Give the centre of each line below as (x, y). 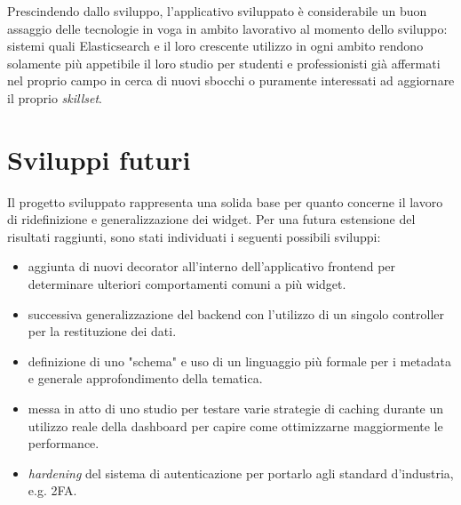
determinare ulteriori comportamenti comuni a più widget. (187, 284)
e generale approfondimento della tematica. (145, 378)
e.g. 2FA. (52, 490)
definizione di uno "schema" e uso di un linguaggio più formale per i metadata (240, 361)
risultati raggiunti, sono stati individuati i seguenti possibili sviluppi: (194, 236)
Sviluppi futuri (99, 159)
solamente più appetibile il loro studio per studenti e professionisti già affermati (224, 63)
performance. (64, 443)
